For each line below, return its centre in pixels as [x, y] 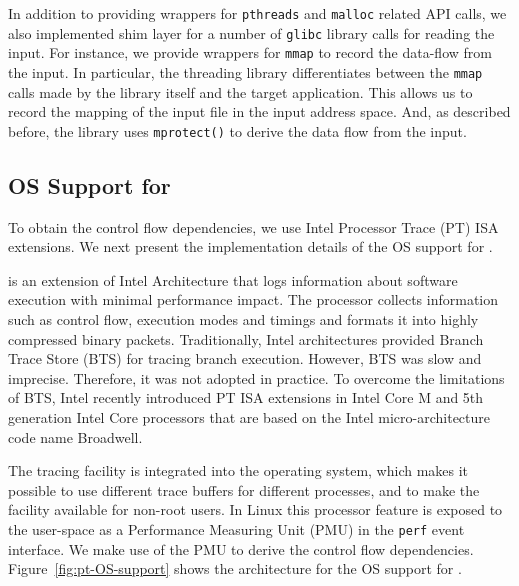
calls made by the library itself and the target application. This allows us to [240, 91]
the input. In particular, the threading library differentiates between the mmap [245, 71]
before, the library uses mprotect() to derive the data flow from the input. [237, 130]
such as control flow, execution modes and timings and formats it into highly [243, 319]
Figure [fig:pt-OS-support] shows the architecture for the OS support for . [235, 568]
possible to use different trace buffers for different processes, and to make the [244, 489]
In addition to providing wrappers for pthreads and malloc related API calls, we [257, 13]
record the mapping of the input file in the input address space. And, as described [259, 111]
